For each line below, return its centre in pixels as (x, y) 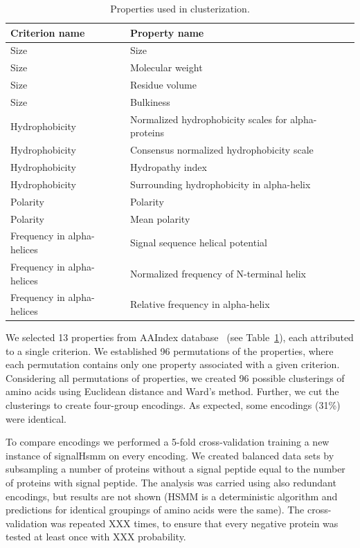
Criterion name (48, 32)
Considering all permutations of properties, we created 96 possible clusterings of (175, 377)
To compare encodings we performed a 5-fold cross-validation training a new (168, 442)
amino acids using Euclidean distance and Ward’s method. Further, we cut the (172, 391)
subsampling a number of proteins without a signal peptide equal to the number (175, 469)
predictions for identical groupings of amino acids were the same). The (155, 510)
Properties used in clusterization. (180, 8)
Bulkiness (150, 101)
